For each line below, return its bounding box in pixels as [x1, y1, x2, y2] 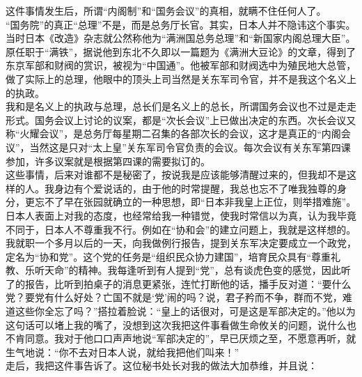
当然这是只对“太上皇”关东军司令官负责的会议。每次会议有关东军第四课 [29, 139, 351, 154]
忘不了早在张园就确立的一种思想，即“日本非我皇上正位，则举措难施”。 [34, 194, 356, 209]
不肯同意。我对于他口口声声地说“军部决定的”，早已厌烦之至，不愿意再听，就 [6, 331, 356, 346]
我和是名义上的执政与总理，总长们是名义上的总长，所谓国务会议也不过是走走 [6, 99, 356, 114]
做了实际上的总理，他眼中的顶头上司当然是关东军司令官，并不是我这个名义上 [6, 71, 356, 86]
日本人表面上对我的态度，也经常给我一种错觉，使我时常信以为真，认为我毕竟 [6, 208, 356, 222]
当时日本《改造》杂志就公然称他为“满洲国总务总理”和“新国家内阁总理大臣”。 [6, 31, 356, 45]
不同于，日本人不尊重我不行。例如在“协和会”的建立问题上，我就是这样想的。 [6, 222, 356, 236]
